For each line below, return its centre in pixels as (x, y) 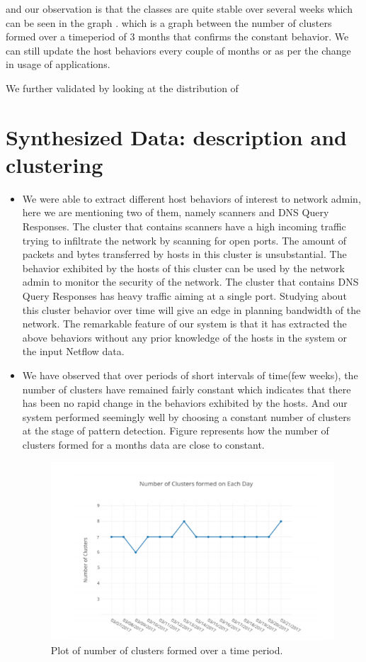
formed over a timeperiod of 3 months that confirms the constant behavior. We (177, 37)
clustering (55, 164)
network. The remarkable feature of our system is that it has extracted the (184, 324)
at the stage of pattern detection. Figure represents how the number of (176, 431)
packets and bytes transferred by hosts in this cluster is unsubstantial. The (184, 254)
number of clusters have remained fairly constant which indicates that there (187, 389)
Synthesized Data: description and (176, 136)
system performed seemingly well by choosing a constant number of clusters (187, 416)
